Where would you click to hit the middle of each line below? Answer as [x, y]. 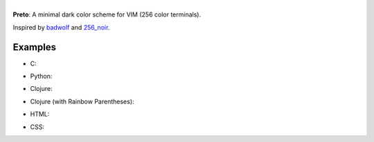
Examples [35, 47]
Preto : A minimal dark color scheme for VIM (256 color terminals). [107, 14]
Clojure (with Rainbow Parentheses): [82, 101]
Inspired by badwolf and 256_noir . [61, 27]
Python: [41, 77]
